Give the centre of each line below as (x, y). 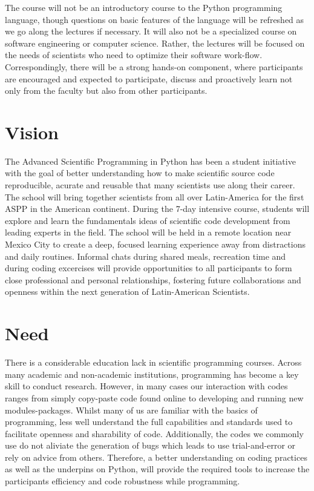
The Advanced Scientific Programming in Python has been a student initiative (150, 161)
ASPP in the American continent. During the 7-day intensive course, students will (157, 209)
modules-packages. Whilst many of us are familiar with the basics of (131, 410)
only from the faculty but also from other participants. (106, 91)
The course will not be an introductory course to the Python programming (144, 7)
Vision (32, 132)
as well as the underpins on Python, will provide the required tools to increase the (157, 469)
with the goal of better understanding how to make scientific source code (140, 173)
